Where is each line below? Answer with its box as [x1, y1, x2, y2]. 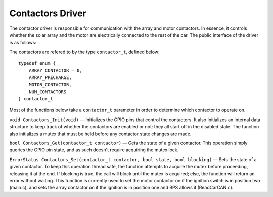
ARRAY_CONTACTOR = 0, [28, 67, 83, 73]
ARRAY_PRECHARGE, [28, 74, 72, 81]
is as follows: [9, 40, 36, 46]
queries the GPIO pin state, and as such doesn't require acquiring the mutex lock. [9, 147, 179, 153]
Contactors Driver [9, 8, 87, 19]
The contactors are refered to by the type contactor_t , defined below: [9, 49, 160, 55]
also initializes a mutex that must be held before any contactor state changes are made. [9, 131, 192, 137]
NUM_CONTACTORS [28, 89, 67, 95]
